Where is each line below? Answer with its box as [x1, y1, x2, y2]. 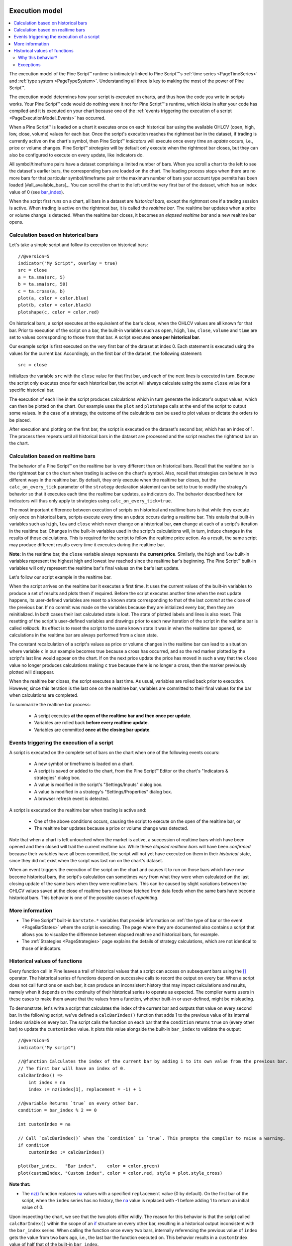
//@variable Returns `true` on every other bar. [18, 1100, 139, 1106]
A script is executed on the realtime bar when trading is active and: [9, 807, 147, 813]
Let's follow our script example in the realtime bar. [9, 574, 112, 580]
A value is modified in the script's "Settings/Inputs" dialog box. [34, 781, 163, 787]
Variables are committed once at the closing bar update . [34, 727, 151, 733]
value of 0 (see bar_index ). [9, 189, 65, 195]
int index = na [28, 1080, 66, 1085]
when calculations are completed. [9, 692, 79, 698]
